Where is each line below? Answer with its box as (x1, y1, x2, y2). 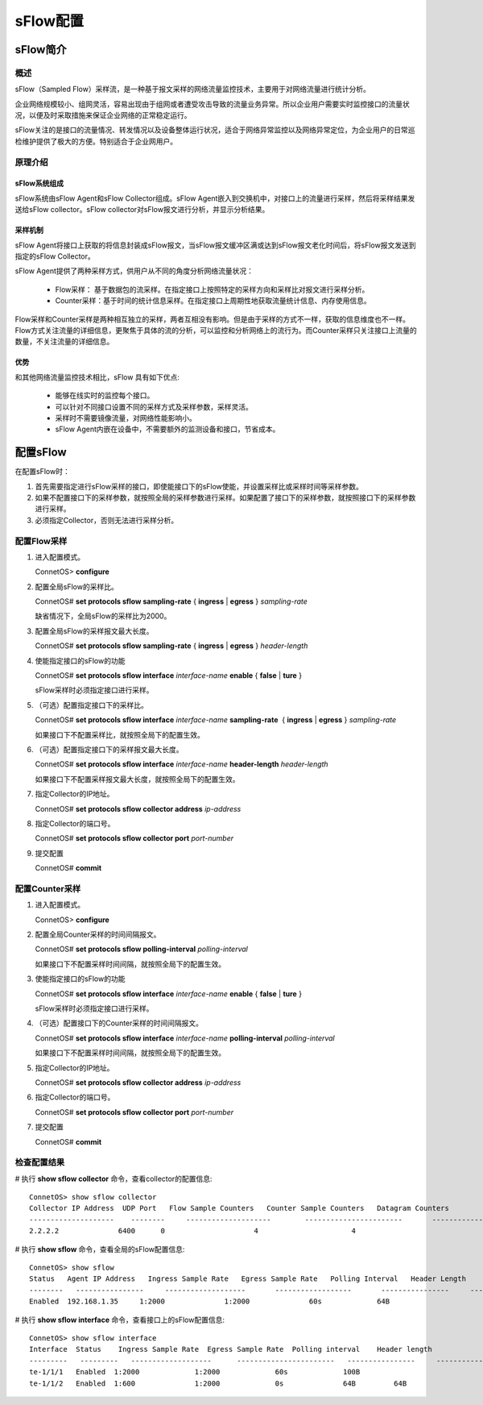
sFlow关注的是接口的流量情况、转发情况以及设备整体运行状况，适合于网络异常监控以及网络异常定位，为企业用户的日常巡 (14, 125, 415, 135)
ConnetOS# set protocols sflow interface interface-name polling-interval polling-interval (35, 1033, 336, 1043)
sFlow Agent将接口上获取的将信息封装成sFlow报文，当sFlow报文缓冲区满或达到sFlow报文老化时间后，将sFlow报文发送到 (14, 240, 416, 250)
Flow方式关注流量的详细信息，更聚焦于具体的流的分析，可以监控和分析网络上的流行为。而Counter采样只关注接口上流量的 (14, 325, 418, 335)
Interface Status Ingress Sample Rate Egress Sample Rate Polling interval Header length (29, 1345, 432, 1354)
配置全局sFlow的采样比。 (35, 581, 118, 592)
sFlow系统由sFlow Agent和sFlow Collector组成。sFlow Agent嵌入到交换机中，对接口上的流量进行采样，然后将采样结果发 (14, 193, 415, 203)
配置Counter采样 (14, 883, 81, 894)
